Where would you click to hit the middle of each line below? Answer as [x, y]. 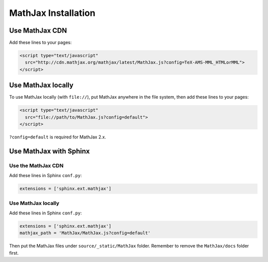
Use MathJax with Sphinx [50, 151]
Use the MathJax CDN [36, 165]
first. [14, 253]
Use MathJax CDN [38, 31]
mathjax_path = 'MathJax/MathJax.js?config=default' [85, 233]
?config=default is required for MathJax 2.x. [58, 137]
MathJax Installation [52, 13]
